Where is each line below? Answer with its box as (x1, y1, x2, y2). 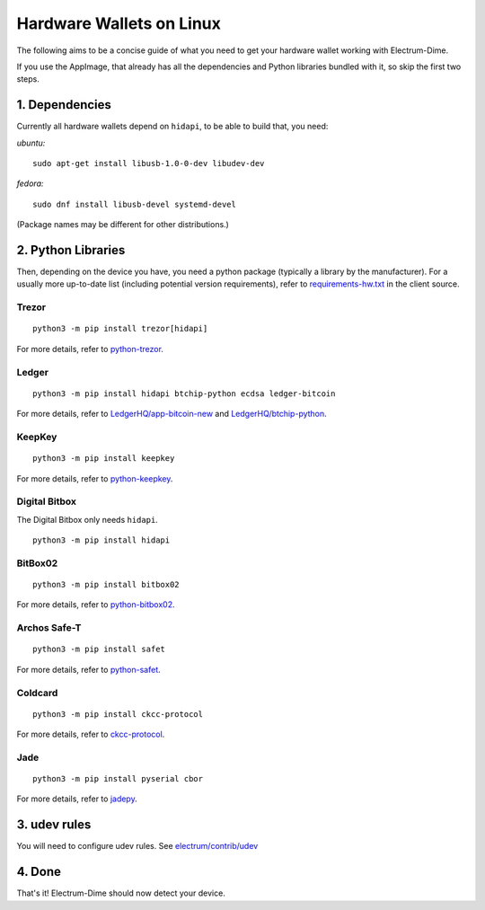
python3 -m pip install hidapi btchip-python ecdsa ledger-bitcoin (32, 388, 336, 399)
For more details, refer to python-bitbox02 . (16, 599, 175, 610)
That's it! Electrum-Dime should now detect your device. (16, 888, 226, 898)
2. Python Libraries (16, 243, 126, 258)
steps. (16, 74, 40, 84)
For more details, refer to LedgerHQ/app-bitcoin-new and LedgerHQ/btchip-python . (16, 409, 327, 420)
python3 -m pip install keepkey (32, 454, 175, 464)
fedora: (16, 178, 44, 189)
